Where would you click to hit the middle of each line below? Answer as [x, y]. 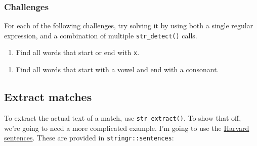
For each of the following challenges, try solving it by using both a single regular [129, 26]
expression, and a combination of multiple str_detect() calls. [101, 35]
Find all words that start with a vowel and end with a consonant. [117, 69]
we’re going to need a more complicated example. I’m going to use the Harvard [127, 128]
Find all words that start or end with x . [78, 52]
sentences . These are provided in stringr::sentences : [89, 138]
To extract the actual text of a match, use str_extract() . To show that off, [123, 117]
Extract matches [48, 97]
